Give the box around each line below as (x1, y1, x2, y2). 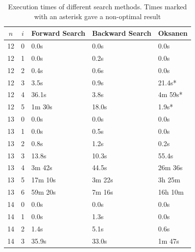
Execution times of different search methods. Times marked (8, 1, 187, 11)
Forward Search (31, 28, 85, 38)
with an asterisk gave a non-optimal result (34, 11, 161, 21)
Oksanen (158, 28, 188, 38)
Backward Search (92, 28, 151, 38)
